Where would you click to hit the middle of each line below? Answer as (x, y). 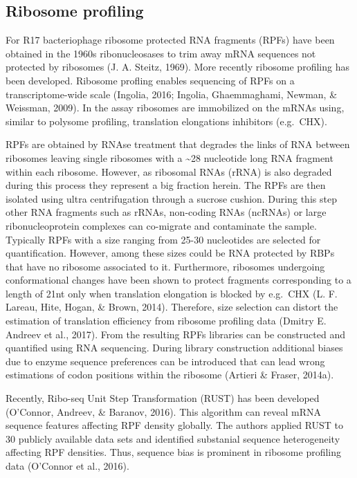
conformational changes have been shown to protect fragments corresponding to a (178, 280)
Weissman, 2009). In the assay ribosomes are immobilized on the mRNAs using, (175, 108)
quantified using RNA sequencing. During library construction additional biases (174, 348)
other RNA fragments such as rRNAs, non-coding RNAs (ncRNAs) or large (166, 212)
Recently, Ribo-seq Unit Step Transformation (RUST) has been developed (163, 398)
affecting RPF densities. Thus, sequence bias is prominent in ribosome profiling (174, 452)
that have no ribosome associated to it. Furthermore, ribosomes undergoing (165, 266)
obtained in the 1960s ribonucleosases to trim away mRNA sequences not (161, 53)
